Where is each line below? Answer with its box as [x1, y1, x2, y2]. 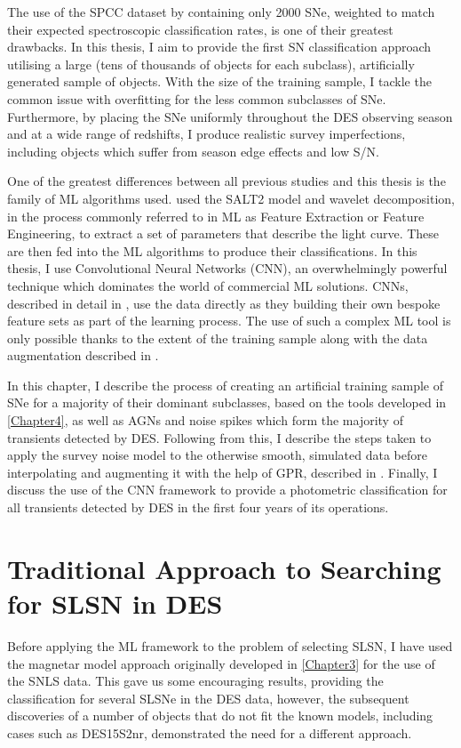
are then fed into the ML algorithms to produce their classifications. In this [7, 241, 417, 260]
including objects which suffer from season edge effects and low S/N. [7, 141, 379, 160]
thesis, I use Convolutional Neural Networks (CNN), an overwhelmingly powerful [7, 259, 448, 277]
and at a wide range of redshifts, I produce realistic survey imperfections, [7, 125, 406, 143]
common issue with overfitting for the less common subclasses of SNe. [7, 89, 386, 108]
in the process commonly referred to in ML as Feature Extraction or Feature [7, 206, 425, 225]
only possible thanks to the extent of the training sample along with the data [7, 328, 428, 347]
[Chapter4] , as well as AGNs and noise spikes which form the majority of [7, 411, 403, 430]
